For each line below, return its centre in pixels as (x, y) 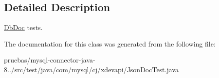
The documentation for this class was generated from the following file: (110, 43)
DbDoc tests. (23, 27)
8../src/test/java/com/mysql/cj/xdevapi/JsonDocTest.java (91, 69)
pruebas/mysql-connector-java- (50, 60)
